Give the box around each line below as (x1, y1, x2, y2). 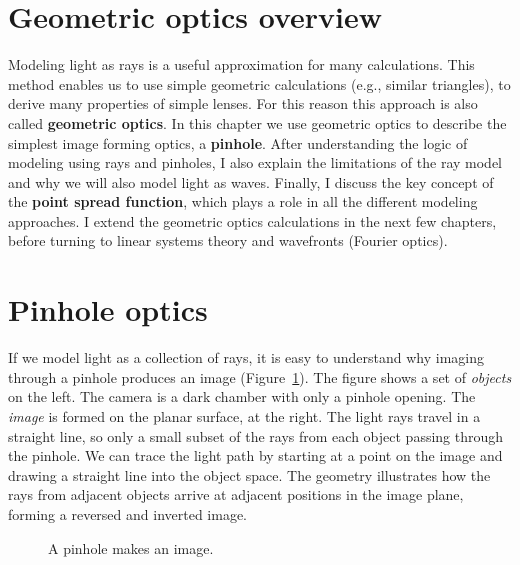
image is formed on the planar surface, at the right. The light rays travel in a (8, 405, 481, 426)
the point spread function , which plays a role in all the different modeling (8, 191, 478, 212)
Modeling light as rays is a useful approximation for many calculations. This (8, 54, 475, 75)
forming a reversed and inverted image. (8, 503, 248, 524)
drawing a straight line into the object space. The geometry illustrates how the (8, 464, 491, 485)
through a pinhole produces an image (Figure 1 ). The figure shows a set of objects (8, 366, 512, 387)
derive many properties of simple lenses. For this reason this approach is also (8, 93, 478, 114)
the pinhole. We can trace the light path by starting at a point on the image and (8, 445, 503, 466)
